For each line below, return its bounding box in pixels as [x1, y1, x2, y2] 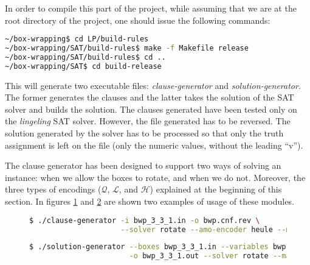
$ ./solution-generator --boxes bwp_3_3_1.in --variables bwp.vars [29, 242, 308, 252]
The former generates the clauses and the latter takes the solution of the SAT [5, 91, 294, 104]
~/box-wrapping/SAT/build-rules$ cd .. [5, 52, 166, 62]
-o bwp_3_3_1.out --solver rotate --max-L [129, 252, 304, 261]
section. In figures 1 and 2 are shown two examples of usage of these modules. [5, 195, 294, 208]
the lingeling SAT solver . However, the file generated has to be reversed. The [5, 115, 291, 127]
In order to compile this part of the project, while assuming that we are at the [5, 2, 297, 14]
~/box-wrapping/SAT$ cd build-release [5, 62, 162, 71]
